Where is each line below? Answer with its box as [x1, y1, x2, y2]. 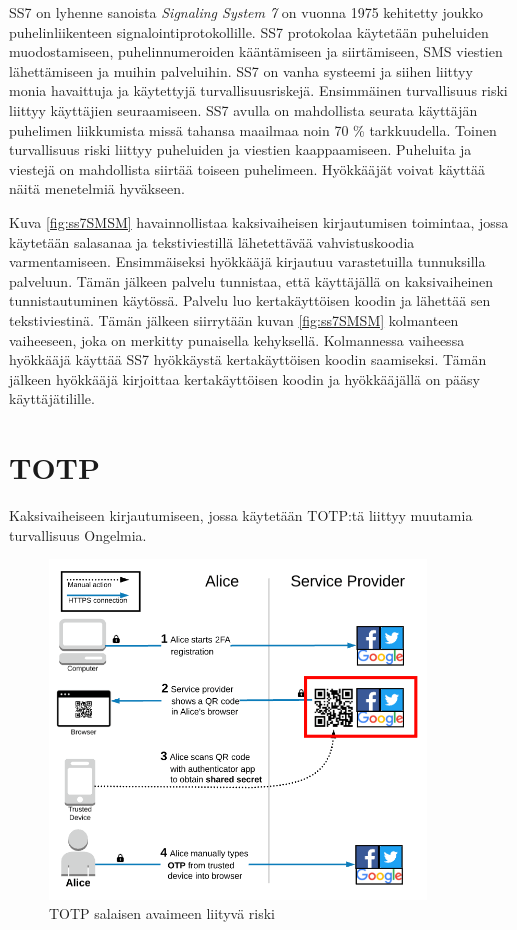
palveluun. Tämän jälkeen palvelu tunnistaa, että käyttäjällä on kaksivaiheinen [9, 270, 494, 291]
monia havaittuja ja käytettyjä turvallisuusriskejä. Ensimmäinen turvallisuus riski [9, 80, 508, 101]
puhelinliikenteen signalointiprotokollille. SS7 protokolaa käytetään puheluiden [9, 21, 489, 42]
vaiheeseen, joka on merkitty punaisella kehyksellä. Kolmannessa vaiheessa [9, 329, 465, 350]
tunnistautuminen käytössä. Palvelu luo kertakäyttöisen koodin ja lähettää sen [9, 290, 491, 311]
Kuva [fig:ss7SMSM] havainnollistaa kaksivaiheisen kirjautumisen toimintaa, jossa [9, 211, 509, 232]
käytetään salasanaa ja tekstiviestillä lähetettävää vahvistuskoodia [9, 231, 415, 252]
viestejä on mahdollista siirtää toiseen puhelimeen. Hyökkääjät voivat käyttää [9, 158, 485, 179]
